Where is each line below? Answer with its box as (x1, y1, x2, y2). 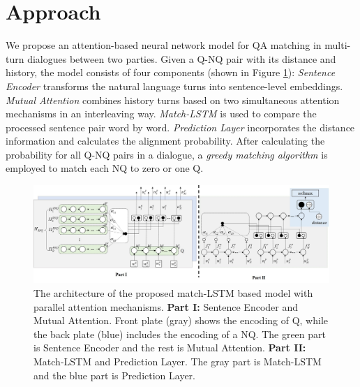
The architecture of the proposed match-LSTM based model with (33, 286, 313, 300)
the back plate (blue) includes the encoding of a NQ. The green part (33, 326, 326, 341)
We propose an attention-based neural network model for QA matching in (6, 38, 322, 52)
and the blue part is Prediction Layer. (33, 367, 195, 382)
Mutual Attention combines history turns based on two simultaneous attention (6, 92, 340, 107)
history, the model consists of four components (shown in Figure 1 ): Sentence (6, 65, 336, 80)
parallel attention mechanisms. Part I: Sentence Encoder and (33, 299, 298, 314)
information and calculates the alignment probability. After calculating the (6, 133, 325, 148)
